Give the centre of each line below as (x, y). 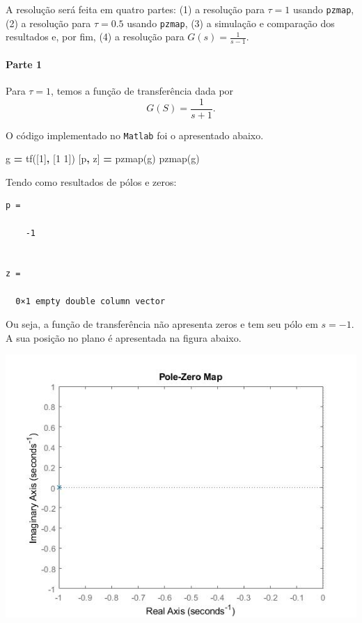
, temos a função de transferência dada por (142, 90)
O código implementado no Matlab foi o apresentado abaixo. (135, 135)
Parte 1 (24, 64)
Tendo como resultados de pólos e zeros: (91, 181)
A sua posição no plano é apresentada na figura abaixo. (124, 337)
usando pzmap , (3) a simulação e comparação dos (231, 23)
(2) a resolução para (48, 23)
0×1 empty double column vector (90, 301)
